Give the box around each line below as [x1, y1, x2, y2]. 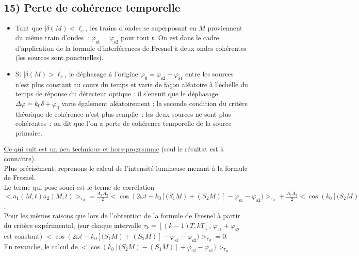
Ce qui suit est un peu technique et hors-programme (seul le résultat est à [4, 144, 224, 154]
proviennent [207, 23, 243, 33]
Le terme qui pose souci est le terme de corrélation [4, 181, 155, 192]
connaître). [4, 153, 36, 163]
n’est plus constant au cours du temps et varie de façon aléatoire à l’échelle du [15, 79, 248, 89]
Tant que [15, 23, 42, 33]
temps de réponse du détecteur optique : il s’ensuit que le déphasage [15, 89, 218, 99]
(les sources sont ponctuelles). [15, 52, 104, 62]
